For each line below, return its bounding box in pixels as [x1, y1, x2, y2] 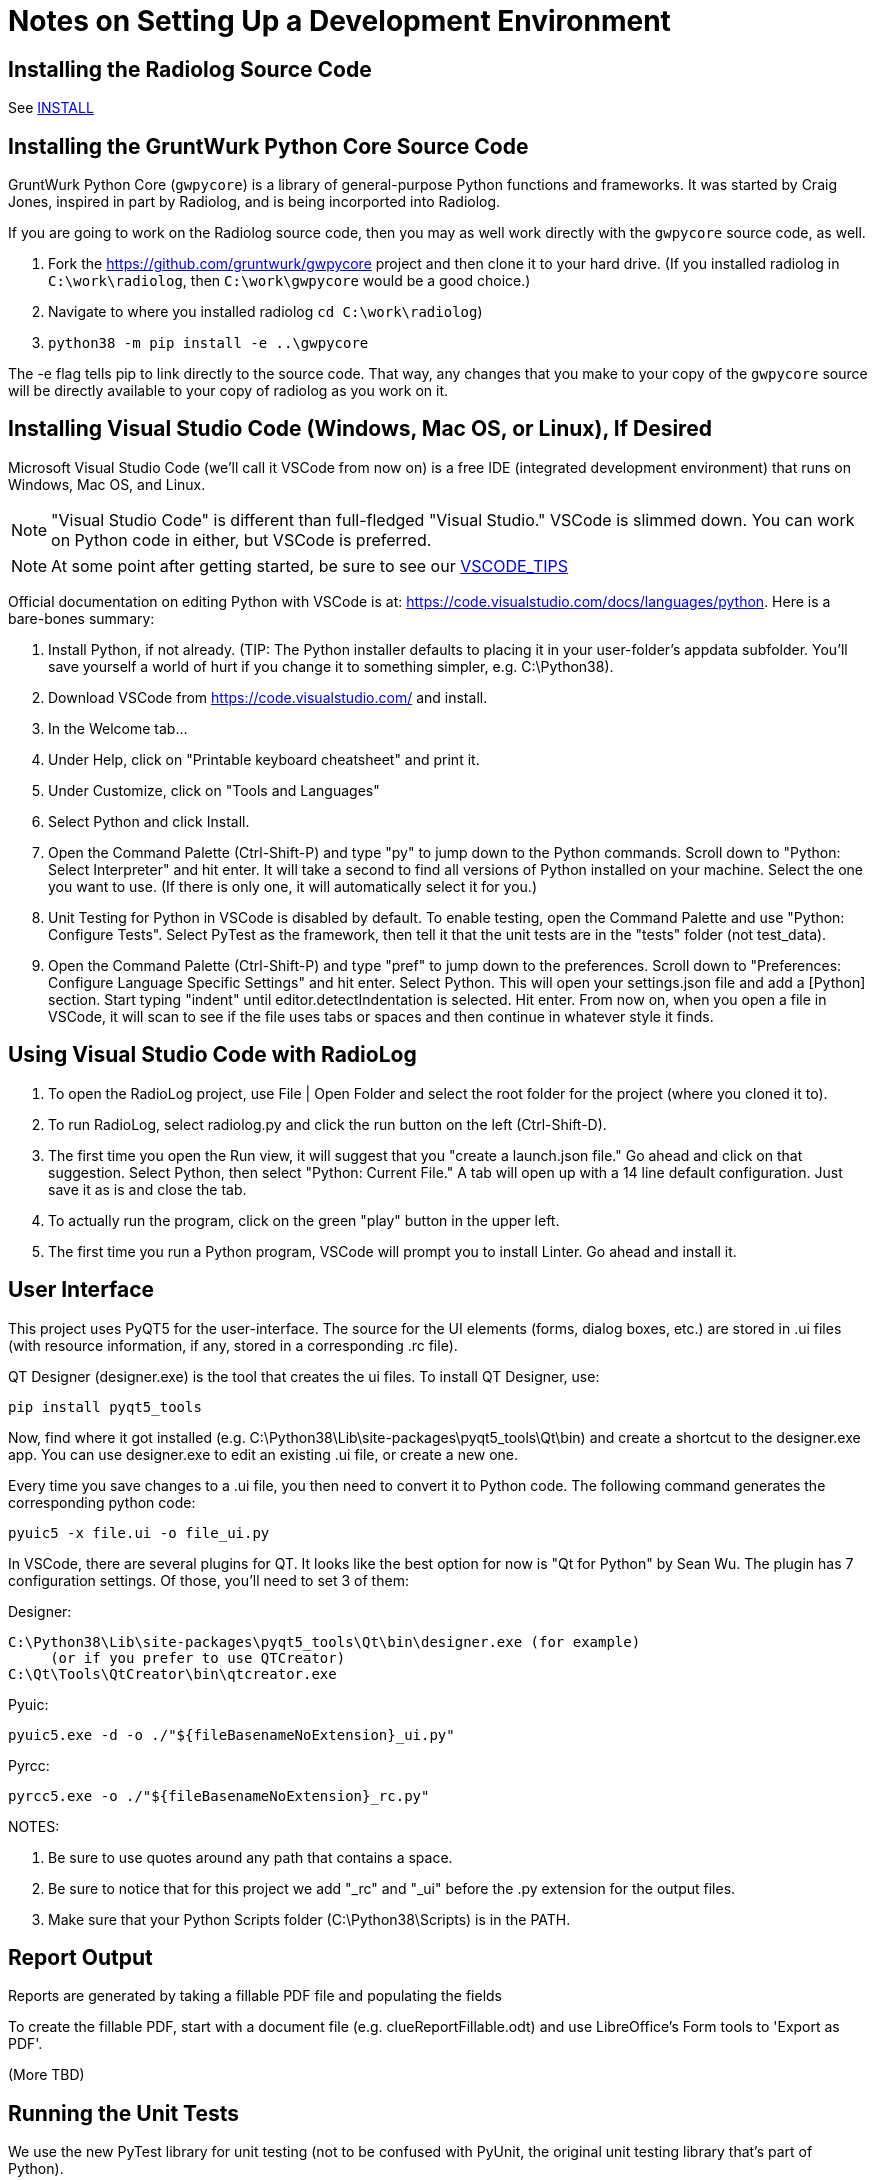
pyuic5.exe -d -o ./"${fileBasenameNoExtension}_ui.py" [8, 1726, 455, 1743]
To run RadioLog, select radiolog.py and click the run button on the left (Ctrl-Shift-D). [48, 1115, 607, 1133]
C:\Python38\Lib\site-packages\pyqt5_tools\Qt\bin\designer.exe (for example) [8, 1633, 641, 1650]
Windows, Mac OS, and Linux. [8, 475, 206, 493]
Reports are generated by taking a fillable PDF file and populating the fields [8, 1987, 503, 2005]
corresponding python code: [8, 1493, 196, 1511]
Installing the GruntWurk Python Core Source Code [8, 133, 529, 159]
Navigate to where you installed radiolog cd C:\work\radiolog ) [48, 303, 483, 321]
